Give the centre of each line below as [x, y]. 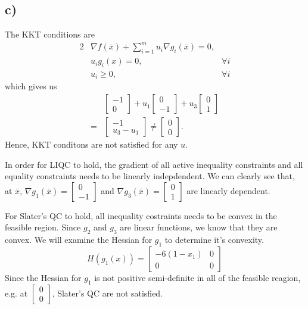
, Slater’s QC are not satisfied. [108, 293]
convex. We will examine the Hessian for [79, 240]
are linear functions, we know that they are [199, 227]
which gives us [31, 86]
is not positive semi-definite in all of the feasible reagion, [197, 278]
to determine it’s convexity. [214, 240]
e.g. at [16, 293]
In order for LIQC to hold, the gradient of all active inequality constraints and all [154, 164]
